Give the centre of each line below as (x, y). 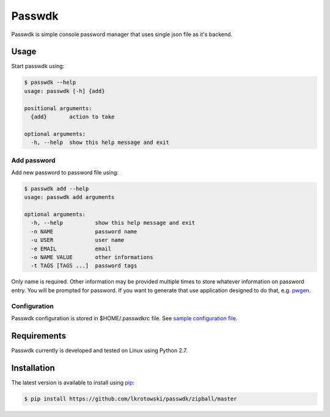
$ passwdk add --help (57, 189)
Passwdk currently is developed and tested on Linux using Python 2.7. (99, 350)
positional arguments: (58, 108)
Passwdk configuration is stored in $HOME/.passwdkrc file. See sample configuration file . (124, 318)
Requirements (39, 336)
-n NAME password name (84, 231)
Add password (33, 160)
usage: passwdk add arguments (69, 197)
